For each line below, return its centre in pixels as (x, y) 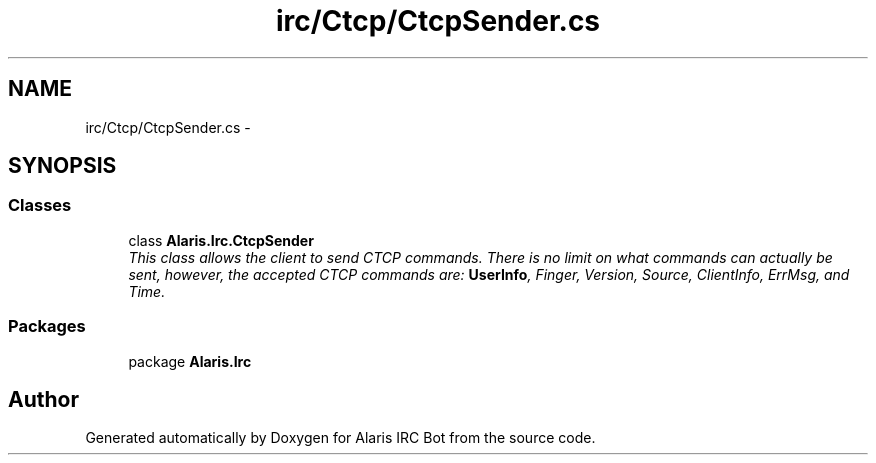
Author (43, 399)
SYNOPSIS (62, 166)
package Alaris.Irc (190, 361)
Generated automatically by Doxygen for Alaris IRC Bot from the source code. (340, 438)
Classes (40, 205)
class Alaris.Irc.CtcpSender (221, 240)
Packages (47, 326)
